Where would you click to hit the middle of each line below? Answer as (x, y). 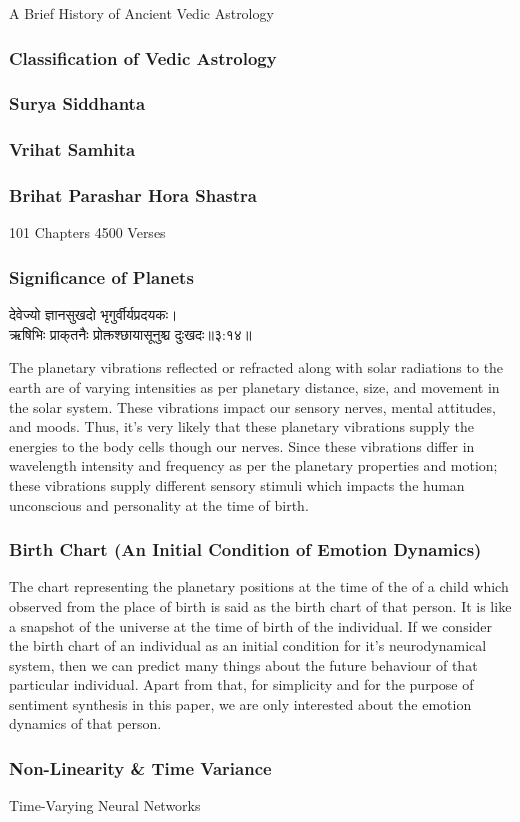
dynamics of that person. (85, 723)
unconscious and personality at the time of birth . (159, 504)
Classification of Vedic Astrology (143, 57)
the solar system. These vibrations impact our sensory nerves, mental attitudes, (252, 406)
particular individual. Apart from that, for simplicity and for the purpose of (241, 684)
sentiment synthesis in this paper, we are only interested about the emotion (240, 703)
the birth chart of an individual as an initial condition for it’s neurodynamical (248, 645)
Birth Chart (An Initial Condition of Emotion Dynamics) (245, 549)
